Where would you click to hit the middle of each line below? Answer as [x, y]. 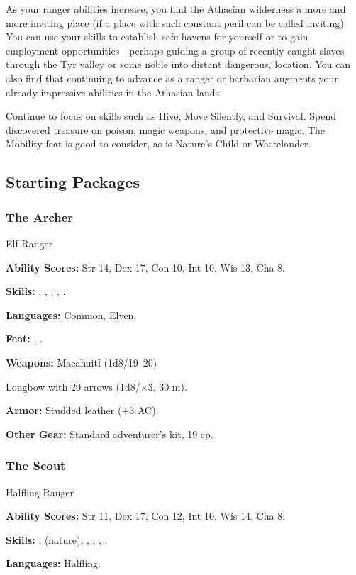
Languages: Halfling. [53, 563]
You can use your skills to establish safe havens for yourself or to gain [157, 37]
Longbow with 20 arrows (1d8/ [73, 386]
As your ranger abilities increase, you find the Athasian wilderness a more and [176, 9]
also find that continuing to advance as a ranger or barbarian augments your [172, 78]
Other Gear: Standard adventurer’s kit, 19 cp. [110, 434]
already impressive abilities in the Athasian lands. [114, 92]
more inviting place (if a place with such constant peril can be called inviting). [176, 22]
